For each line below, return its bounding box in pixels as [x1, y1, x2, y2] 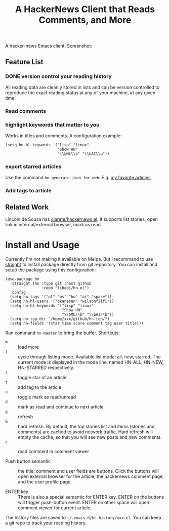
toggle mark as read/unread [18, 394, 76, 400]
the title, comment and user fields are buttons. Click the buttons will [18, 468, 159, 474]
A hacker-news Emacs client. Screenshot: [5, 43, 93, 49]
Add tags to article [5, 187, 52, 194]
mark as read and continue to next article [18, 404, 104, 410]
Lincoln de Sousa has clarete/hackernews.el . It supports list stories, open [5, 216, 158, 222]
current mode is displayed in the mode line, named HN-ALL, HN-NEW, [18, 359, 164, 365]
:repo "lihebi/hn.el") [41, 285, 90, 291]
